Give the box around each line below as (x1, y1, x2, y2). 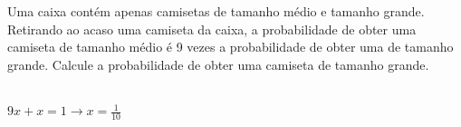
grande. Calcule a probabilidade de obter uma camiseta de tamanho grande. (7, 54, 429, 73)
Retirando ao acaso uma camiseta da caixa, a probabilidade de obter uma (7, 19, 417, 38)
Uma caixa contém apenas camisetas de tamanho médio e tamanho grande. (7, 2, 425, 20)
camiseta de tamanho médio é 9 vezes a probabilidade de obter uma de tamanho (7, 37, 454, 56)
